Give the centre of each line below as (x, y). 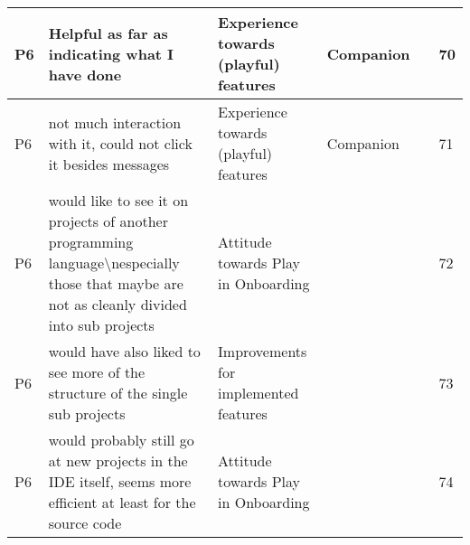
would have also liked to (124, 351)
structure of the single (118, 393)
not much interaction (115, 122)
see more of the (97, 372)
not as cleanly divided (117, 304)
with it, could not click (120, 143)
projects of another (108, 221)
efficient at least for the (122, 502)
